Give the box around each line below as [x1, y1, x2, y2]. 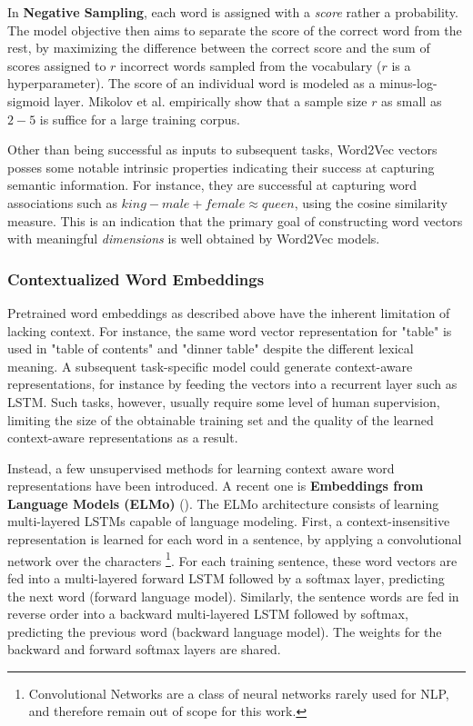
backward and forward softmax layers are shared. [7, 640, 281, 659]
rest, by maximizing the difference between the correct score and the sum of [7, 38, 430, 57]
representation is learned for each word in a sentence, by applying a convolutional [7, 530, 462, 549]
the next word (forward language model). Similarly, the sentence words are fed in [7, 586, 459, 605]
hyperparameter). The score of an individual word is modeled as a [7, 74, 376, 93]
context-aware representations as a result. [7, 428, 238, 447]
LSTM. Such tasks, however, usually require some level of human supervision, [7, 392, 440, 411]
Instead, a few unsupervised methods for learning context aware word [7, 458, 395, 477]
